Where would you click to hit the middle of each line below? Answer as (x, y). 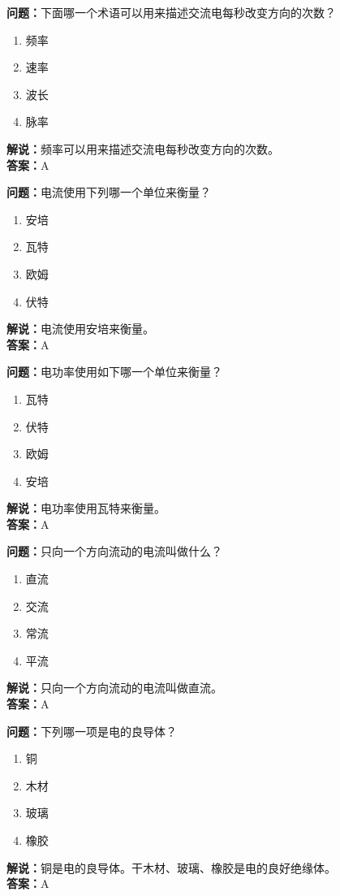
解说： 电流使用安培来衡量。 (80, 329)
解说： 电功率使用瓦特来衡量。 (86, 508)
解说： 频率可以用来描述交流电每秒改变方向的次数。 (143, 148)
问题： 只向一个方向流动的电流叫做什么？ (114, 551)
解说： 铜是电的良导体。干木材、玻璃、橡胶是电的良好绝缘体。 (171, 867)
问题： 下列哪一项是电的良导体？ (92, 731)
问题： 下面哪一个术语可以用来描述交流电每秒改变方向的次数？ (171, 12)
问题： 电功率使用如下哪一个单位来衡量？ (114, 372)
